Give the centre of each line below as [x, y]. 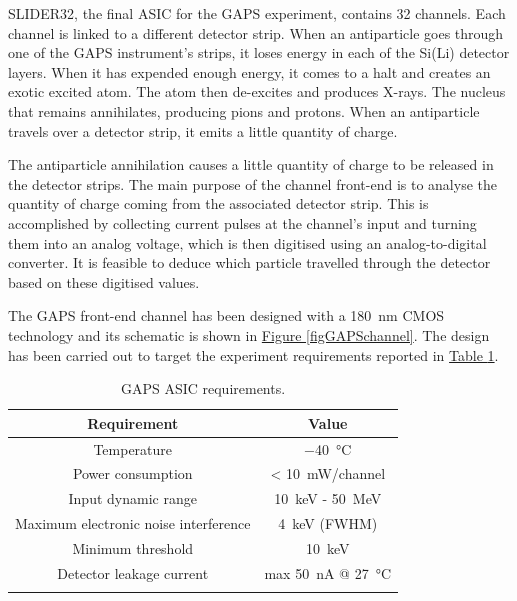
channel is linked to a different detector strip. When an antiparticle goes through [256, 32]
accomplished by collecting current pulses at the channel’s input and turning [242, 222]
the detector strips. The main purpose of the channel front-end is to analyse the [252, 183]
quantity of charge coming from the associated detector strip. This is [218, 203]
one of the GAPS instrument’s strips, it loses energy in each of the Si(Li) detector [259, 52]
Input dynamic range [132, 498]
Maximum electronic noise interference [133, 523]
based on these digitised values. [104, 281]
